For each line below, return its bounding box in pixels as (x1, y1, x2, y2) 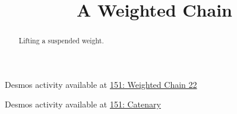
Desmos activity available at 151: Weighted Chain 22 (5, 78, 197, 90)
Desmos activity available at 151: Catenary (5, 98, 161, 110)
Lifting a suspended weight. (18, 36, 104, 46)
